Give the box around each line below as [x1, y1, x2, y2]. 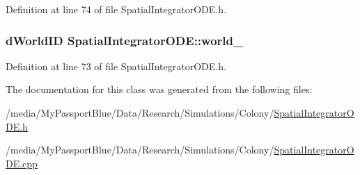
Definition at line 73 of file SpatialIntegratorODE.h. [6, 58, 226, 73]
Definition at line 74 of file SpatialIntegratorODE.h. [6, 2, 226, 16]
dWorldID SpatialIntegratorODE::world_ [6, 31, 244, 49]
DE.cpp [6, 156, 38, 170]
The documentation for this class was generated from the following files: [6, 82, 313, 97]
